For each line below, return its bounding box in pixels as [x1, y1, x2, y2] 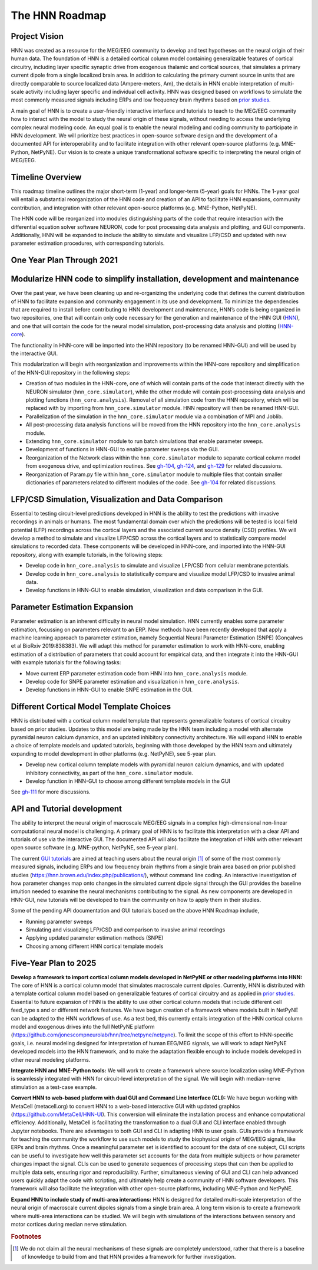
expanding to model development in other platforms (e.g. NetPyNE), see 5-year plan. [11, 750, 217, 757]
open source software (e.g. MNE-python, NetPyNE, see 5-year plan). [11, 844, 178, 851]
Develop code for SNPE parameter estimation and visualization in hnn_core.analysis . [25, 678, 240, 685]
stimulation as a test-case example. [11, 1083, 97, 1091]
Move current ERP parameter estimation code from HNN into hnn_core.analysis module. [25, 670, 248, 677]
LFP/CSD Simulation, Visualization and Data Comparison [11, 494, 223, 504]
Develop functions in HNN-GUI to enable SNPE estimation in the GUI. [25, 686, 193, 693]
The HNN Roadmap [11, 9, 107, 22]
